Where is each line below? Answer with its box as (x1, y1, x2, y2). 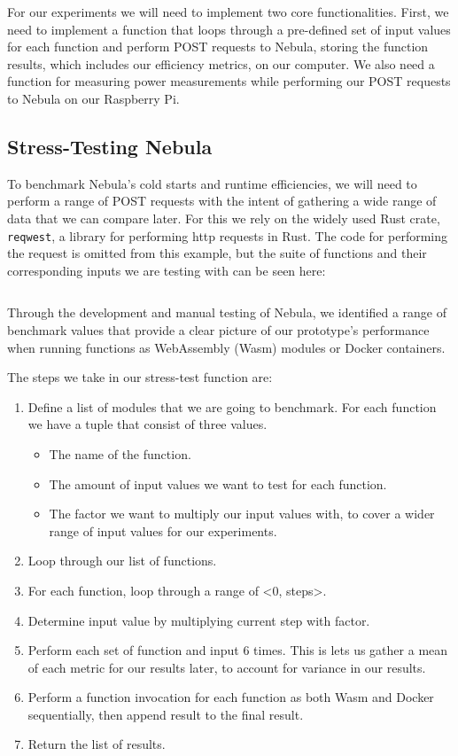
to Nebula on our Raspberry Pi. (7, 89, 180, 107)
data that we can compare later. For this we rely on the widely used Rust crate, (7, 208, 440, 227)
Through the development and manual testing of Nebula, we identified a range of (7, 303, 447, 322)
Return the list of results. (27, 735, 166, 753)
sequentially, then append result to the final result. (27, 705, 304, 723)
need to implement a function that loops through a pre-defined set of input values (7, 19, 451, 38)
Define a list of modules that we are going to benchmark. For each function (27, 397, 437, 416)
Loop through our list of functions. (27, 551, 217, 570)
